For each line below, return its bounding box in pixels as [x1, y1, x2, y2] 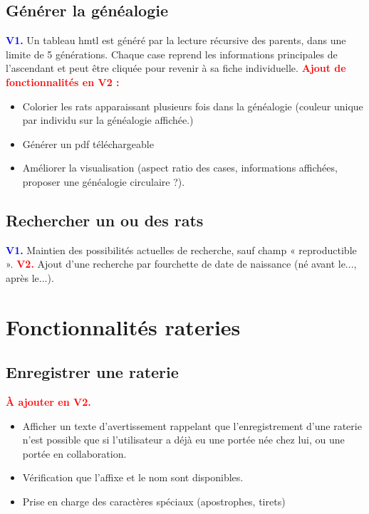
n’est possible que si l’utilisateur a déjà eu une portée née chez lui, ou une [22, 432, 345, 447]
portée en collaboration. [22, 446, 127, 461]
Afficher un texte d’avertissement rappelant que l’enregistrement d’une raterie [22, 418, 362, 433]
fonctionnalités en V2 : [6, 74, 120, 89]
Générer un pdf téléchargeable [22, 136, 154, 151]
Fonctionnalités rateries [6, 312, 241, 341]
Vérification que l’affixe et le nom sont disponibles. [22, 470, 244, 485]
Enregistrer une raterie [6, 361, 179, 383]
